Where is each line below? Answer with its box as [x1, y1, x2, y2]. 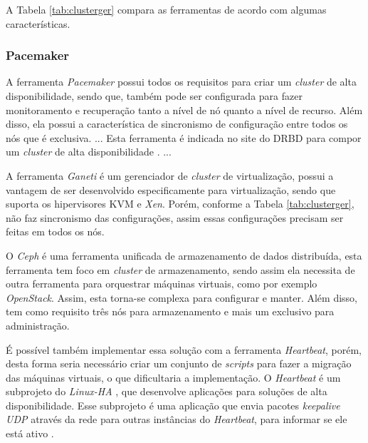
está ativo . [6, 426, 54, 441]
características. [6, 16, 70, 31]
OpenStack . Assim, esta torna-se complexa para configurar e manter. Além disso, [6, 290, 357, 305]
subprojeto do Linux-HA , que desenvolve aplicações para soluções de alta [6, 384, 327, 399]
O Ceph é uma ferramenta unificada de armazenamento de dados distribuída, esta [6, 248, 362, 263]
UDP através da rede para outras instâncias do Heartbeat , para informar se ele [6, 412, 347, 427]
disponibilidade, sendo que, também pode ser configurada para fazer [6, 88, 303, 103]
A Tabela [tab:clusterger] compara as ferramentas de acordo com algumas [6, 2, 327, 16]
